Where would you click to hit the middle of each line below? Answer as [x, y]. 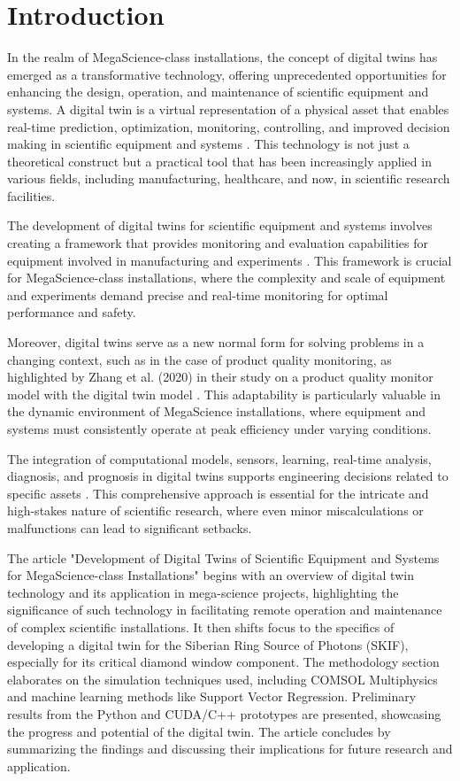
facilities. [31, 195]
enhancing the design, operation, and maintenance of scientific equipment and [218, 92]
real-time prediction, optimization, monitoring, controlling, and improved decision [229, 126]
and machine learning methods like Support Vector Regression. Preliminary [212, 696]
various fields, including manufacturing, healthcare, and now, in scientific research [229, 178]
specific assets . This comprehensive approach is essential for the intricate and [218, 493]
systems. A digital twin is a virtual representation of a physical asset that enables [228, 108]
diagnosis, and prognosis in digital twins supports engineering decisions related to [228, 476]
